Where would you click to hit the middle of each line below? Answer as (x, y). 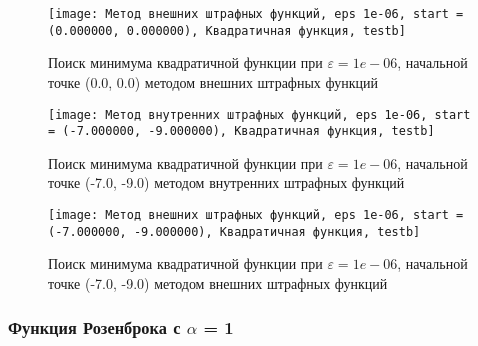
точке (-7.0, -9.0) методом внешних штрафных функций (218, 282)
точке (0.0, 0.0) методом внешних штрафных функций (213, 81)
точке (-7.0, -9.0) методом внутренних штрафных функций (226, 182)
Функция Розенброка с (94, 327)
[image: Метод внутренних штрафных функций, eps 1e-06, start (259, 114)
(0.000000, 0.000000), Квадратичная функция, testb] (227, 30)
